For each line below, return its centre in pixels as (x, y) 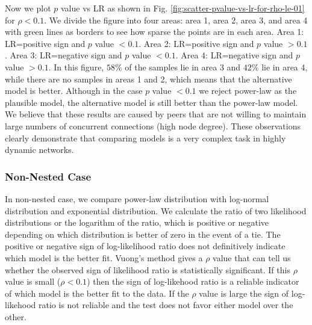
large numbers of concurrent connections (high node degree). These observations (153, 125)
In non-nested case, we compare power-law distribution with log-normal (137, 198)
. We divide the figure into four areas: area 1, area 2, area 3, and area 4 (176, 20)
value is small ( (33, 281)
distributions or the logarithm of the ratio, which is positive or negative (137, 222)
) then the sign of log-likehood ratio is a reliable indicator (193, 281)
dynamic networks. (39, 150)
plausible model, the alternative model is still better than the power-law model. (151, 102)
